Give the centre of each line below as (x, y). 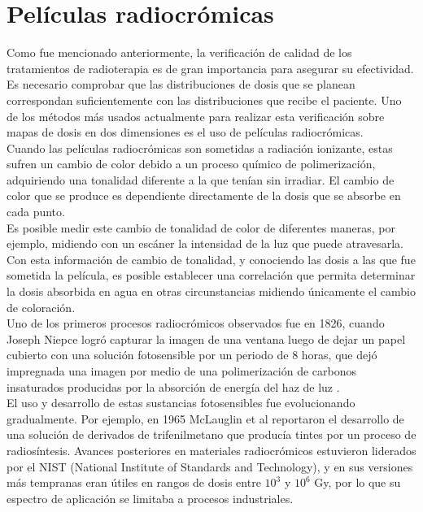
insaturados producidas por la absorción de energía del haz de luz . (173, 386)
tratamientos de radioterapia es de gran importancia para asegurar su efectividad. (210, 68)
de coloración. (41, 307)
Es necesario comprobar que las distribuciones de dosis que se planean (181, 84)
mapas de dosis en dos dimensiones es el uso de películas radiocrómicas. (185, 132)
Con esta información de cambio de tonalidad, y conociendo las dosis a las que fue (211, 259)
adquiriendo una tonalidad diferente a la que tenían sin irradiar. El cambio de (201, 179)
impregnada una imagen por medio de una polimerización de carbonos (181, 371)
